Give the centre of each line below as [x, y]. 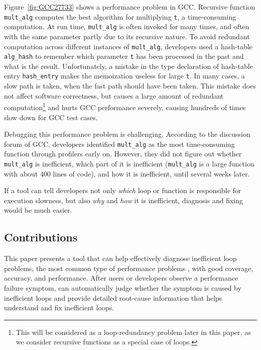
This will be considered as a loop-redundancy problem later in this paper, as [133, 332]
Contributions [41, 237]
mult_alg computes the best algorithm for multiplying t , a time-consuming [120, 16]
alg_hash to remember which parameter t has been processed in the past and [124, 56]
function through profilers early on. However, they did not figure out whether [123, 154]
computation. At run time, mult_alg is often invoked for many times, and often [127, 26]
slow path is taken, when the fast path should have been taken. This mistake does [130, 86]
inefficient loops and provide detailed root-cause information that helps [113, 297]
